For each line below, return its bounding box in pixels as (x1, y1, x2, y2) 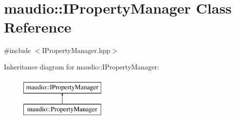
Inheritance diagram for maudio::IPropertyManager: (4, 61, 159, 71)
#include (4, 45, 31, 55)
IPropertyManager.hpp (42, 45, 110, 55)
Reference (4, 17, 72, 37)
